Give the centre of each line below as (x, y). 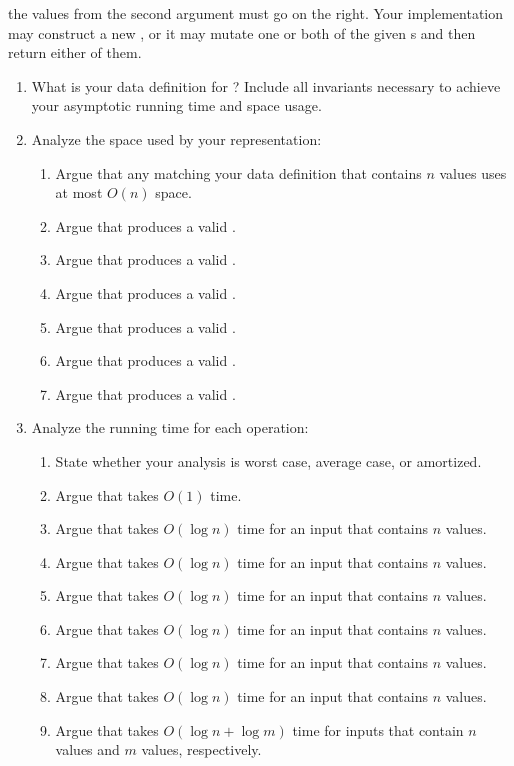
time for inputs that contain (378, 729)
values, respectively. (201, 749)
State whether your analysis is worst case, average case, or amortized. (268, 460)
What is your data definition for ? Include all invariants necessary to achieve (266, 85)
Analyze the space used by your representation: (176, 138)
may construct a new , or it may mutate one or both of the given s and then (242, 32)
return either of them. (75, 52)
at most (79, 192)
